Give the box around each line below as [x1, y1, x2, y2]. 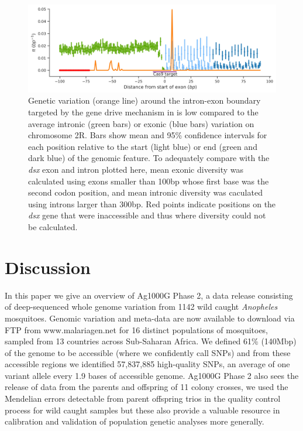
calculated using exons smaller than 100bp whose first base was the [28, 175, 269, 187]
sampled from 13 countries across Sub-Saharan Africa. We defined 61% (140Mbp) [5, 335, 297, 347]
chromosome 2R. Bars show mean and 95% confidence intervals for [28, 129, 267, 141]
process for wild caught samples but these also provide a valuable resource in [5, 403, 280, 416]
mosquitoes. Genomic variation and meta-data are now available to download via [5, 312, 295, 324]
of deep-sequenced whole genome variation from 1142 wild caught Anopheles [5, 300, 278, 313]
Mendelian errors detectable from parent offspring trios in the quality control [5, 392, 281, 405]
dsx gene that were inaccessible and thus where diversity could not [28, 209, 266, 221]
